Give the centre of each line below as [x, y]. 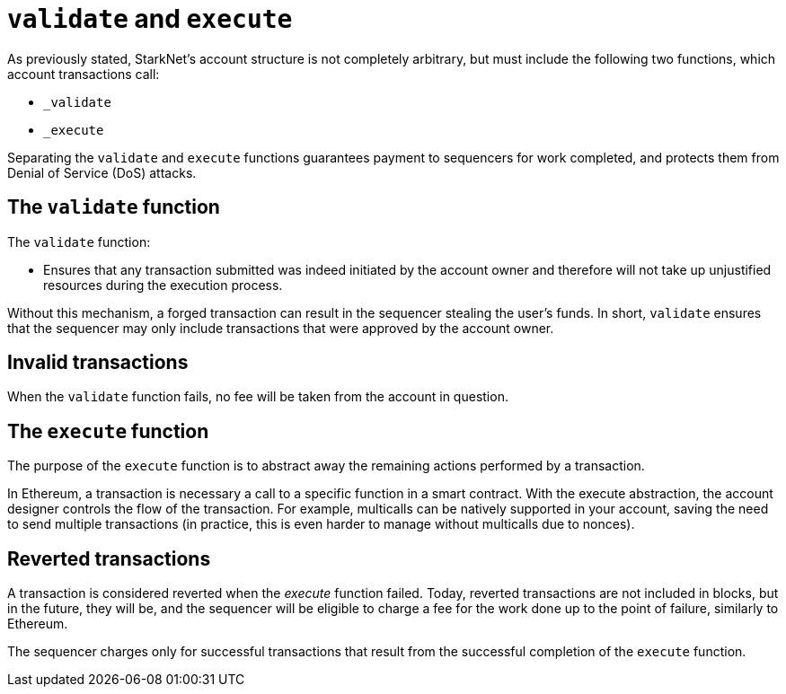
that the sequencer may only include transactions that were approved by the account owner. [281, 328]
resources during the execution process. [163, 285]
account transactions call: [84, 74]
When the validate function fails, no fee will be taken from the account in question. [258, 397]
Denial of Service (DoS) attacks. [102, 172]
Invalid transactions [98, 363]
